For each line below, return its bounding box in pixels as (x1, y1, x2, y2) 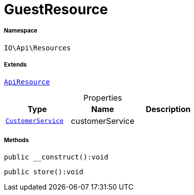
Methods (4, 136, 29, 144)
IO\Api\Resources (4, 43, 71, 52)
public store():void (4, 168, 84, 176)
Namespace (4, 27, 38, 35)
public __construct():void (4, 153, 108, 161)
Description (145, 104, 191, 114)
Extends (4, 61, 27, 69)
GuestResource (4, 1, 108, 18)
